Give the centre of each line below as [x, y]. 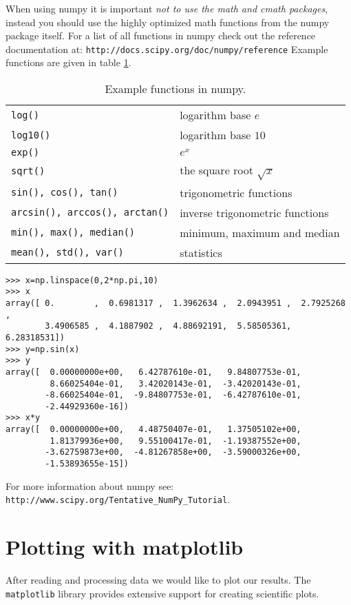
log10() [31, 135]
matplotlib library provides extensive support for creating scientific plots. [162, 593]
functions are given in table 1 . [68, 62]
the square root [217, 170]
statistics [201, 252]
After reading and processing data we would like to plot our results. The [158, 580]
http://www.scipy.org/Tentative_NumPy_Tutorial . [118, 499]
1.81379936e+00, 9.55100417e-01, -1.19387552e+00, [175, 441]
